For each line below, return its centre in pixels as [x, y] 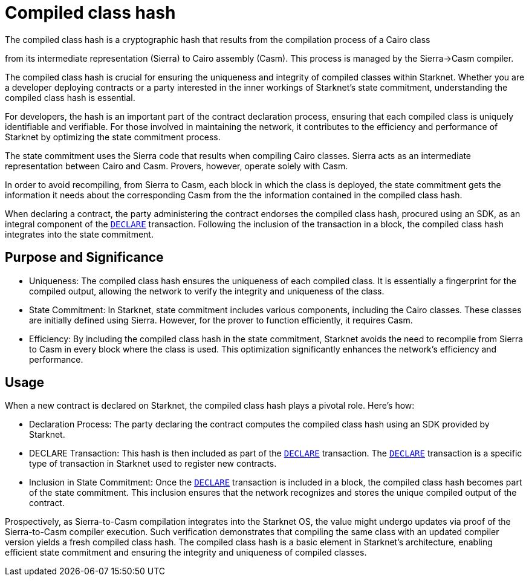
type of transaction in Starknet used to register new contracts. [153, 464]
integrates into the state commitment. [79, 234]
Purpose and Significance [84, 258]
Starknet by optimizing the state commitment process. [113, 137]
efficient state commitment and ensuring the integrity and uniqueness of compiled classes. [186, 553]
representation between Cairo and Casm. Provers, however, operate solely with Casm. [177, 166]
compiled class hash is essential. [70, 97]
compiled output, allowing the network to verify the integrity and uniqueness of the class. [207, 291]
